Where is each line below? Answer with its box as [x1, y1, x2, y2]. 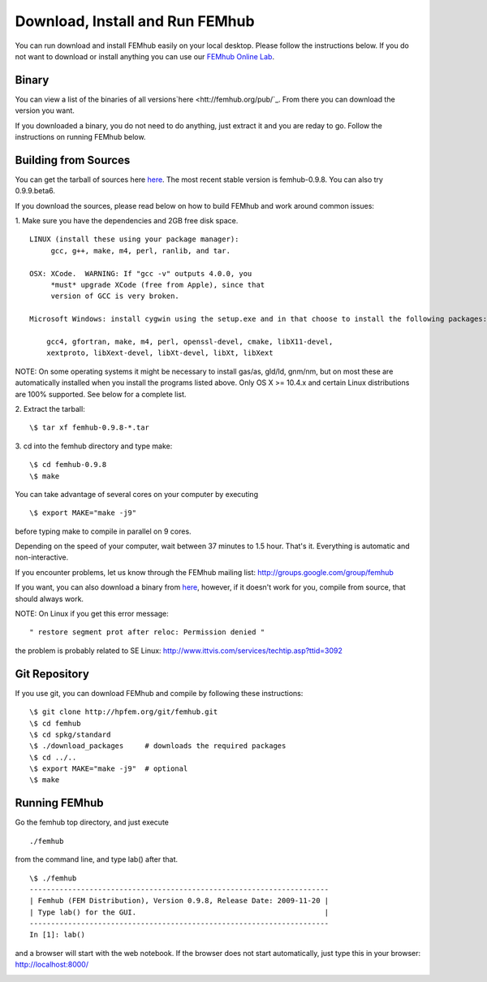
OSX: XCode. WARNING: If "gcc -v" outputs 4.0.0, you [29, 269, 252, 278]
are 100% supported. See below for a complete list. [15, 389, 187, 399]
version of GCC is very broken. [50, 292, 180, 301]
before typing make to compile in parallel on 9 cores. [15, 526, 192, 536]
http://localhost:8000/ [15, 959, 89, 970]
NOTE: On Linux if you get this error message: [15, 609, 170, 619]
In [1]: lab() [29, 930, 85, 940]
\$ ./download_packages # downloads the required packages [29, 742, 287, 751]
